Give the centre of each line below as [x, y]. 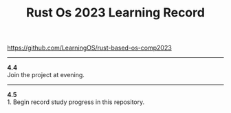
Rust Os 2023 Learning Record [115, 13]
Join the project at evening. [46, 75]
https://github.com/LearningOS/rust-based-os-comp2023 [89, 48]
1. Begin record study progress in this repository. [76, 102]
